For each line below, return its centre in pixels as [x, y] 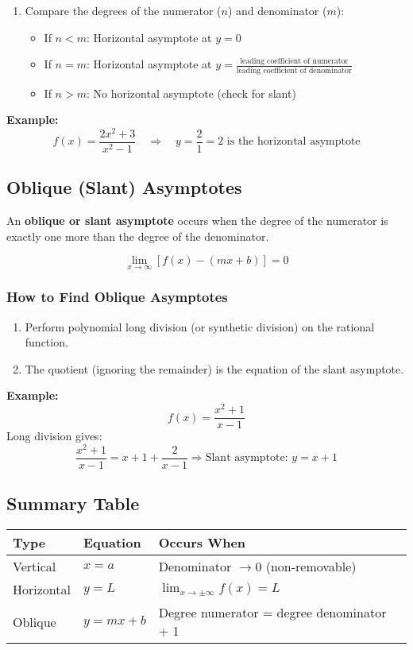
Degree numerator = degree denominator [272, 613]
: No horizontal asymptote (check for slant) [191, 93]
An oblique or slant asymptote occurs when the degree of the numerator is [197, 221]
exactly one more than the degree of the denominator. [138, 236]
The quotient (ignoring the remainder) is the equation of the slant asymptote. [214, 368]
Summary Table [73, 503]
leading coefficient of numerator [294, 61]
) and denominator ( [277, 10]
